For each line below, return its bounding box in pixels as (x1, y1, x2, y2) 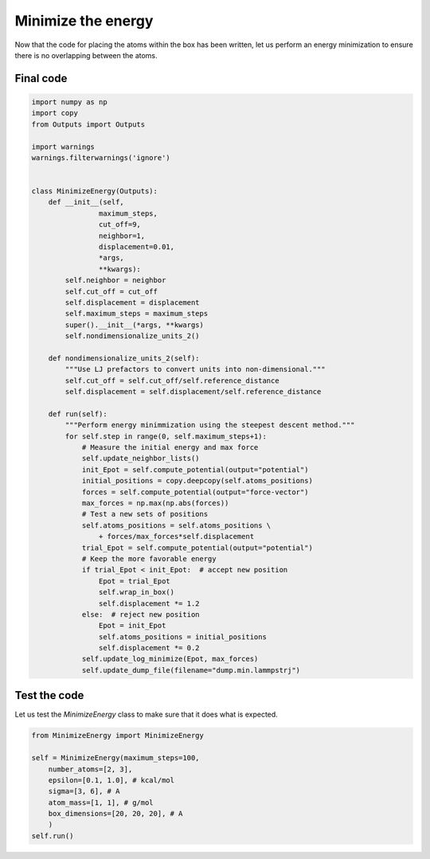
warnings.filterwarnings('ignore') (31, 153, 170, 162)
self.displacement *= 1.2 (98, 599, 200, 608)
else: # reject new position (81, 610, 200, 619)
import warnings (31, 142, 96, 151)
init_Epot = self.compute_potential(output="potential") (81, 465, 309, 474)
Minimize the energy (14, 12, 154, 29)
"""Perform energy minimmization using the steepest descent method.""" (64, 420, 355, 430)
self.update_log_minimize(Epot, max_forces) (81, 654, 259, 664)
